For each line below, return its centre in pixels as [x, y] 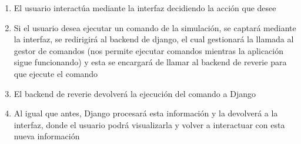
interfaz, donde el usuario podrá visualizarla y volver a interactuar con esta [149, 124]
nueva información [47, 136]
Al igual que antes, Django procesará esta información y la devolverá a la [146, 113]
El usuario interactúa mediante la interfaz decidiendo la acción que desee [145, 8]
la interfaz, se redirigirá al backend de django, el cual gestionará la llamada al [154, 39]
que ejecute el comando [56, 73]
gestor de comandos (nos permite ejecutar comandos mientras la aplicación [149, 50]
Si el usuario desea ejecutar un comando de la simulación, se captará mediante [155, 27]
